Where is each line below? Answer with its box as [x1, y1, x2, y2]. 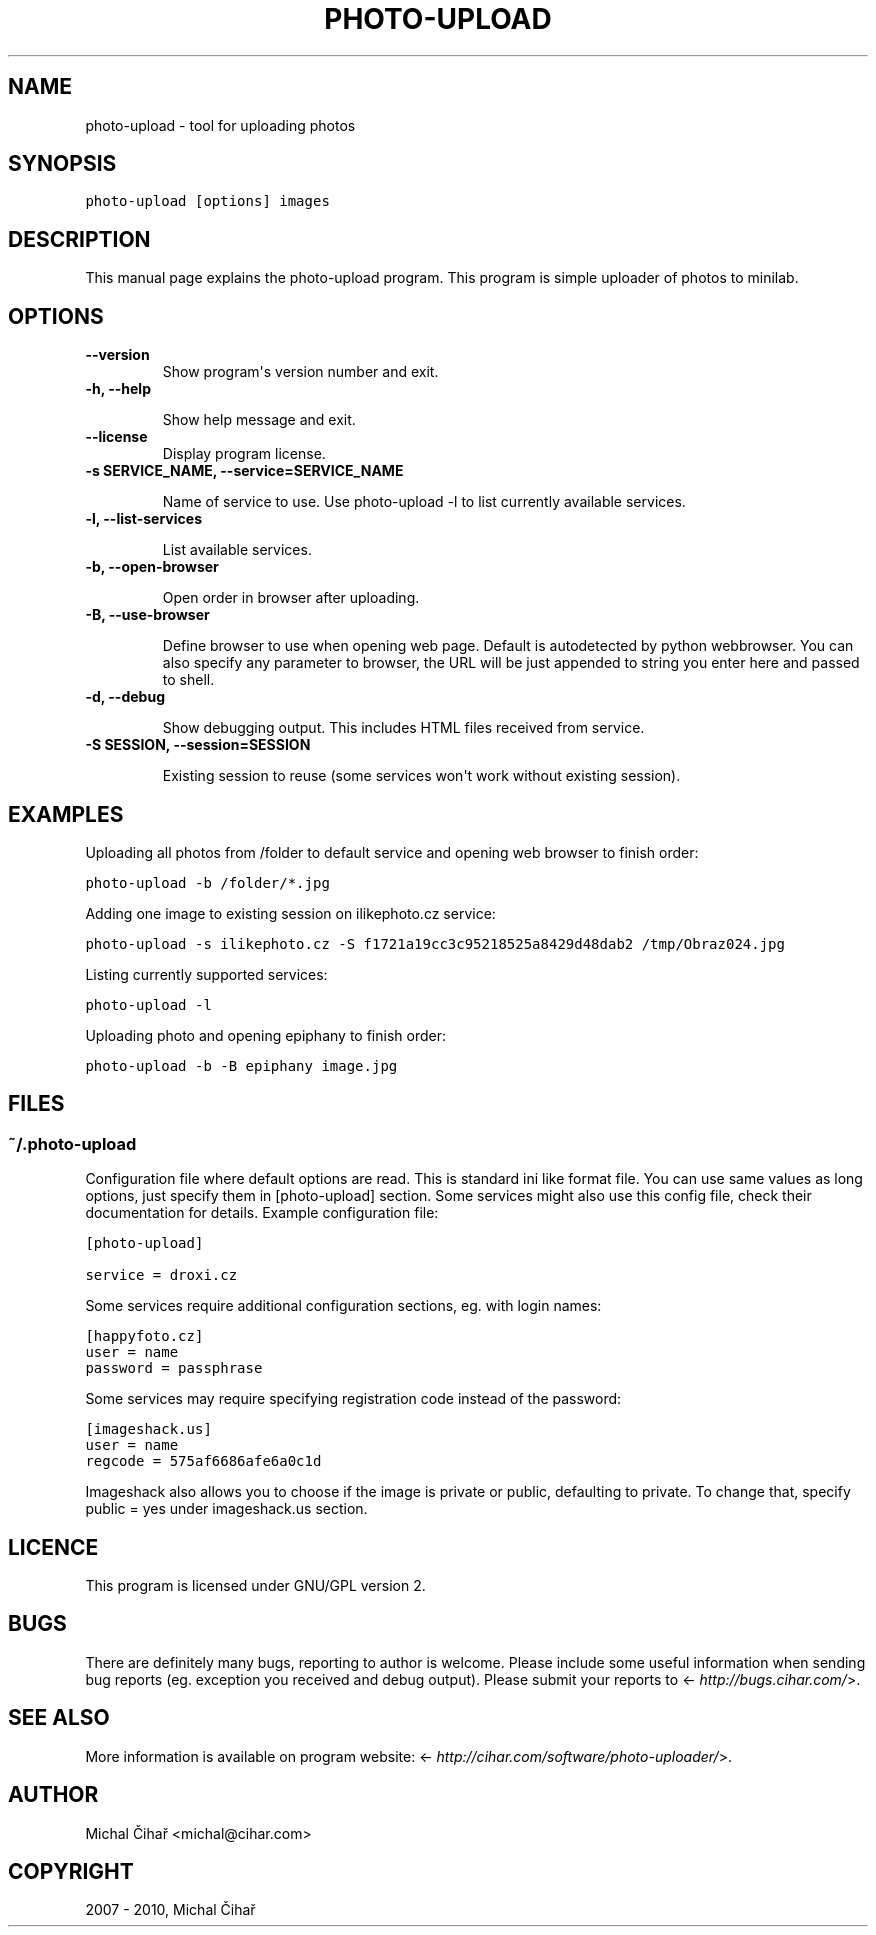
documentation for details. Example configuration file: [85, 1204, 439, 1222]
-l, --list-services [85, 510, 202, 528]
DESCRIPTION [8, 226, 151, 252]
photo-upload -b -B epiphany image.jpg [85, 1057, 398, 1074]
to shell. [162, 671, 215, 689]
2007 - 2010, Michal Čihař [85, 1901, 256, 1919]
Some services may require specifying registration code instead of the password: [85, 1390, 622, 1408]
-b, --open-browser [85, 558, 219, 576]
